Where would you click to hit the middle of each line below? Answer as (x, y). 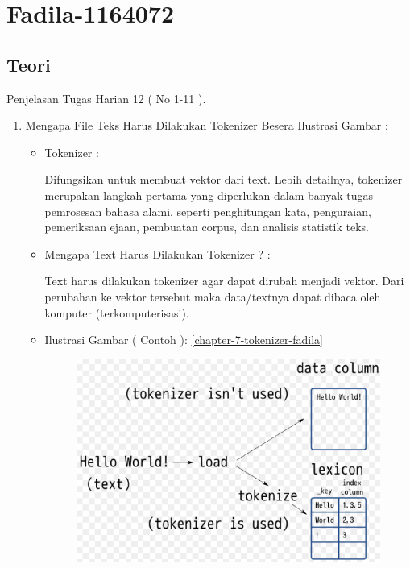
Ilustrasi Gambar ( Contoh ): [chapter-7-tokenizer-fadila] (184, 340)
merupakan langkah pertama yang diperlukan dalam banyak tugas (209, 195)
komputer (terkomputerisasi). (117, 312)
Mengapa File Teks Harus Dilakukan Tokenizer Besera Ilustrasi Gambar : (207, 125)
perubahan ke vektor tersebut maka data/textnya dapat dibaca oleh (213, 296)
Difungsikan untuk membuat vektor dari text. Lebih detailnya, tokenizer (224, 179)
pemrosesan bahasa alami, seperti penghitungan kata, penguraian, (208, 211)
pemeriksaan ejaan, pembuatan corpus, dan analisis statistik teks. (207, 227)
